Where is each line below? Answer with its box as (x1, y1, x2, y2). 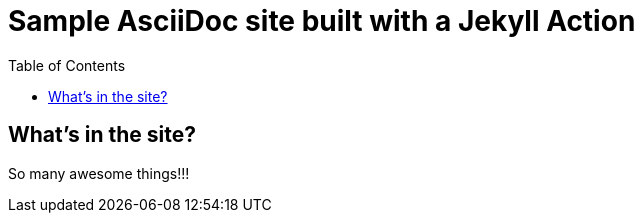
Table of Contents (8, 56, 126, 74)
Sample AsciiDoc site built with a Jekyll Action (8, 4, 636, 38)
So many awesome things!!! (8, 164, 190, 182)
